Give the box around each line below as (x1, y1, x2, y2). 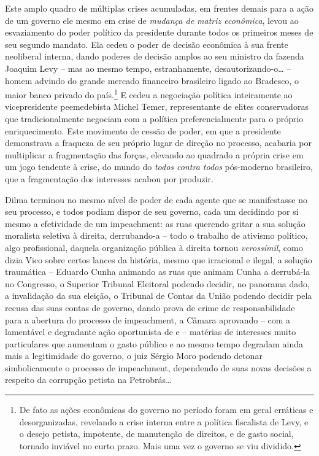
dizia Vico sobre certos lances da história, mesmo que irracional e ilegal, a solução (5, 253, 312, 266)
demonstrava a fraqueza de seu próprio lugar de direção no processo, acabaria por (5, 136, 312, 149)
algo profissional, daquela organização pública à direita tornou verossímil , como (5, 241, 303, 253)
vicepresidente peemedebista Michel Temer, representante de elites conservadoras (5, 100, 309, 113)
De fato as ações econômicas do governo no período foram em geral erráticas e (19, 403, 313, 416)
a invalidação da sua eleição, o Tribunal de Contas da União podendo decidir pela (5, 289, 312, 302)
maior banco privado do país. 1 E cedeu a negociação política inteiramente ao (5, 87, 293, 101)
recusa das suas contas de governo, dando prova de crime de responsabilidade (5, 301, 295, 314)
